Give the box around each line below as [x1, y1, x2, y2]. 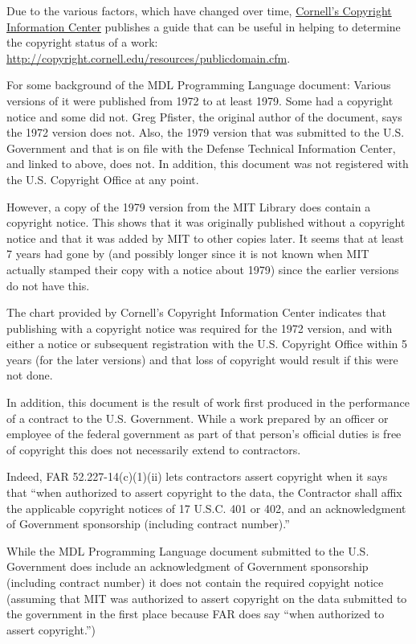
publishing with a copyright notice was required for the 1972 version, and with [6, 319, 393, 336]
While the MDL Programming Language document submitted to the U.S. [6, 542, 369, 559]
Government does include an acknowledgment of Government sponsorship [6, 558, 369, 575]
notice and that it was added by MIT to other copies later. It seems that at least [6, 229, 405, 246]
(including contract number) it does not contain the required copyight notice [6, 574, 384, 590]
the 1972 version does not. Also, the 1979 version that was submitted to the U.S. [6, 124, 405, 141]
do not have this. [6, 277, 90, 293]
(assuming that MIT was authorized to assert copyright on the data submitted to [6, 589, 407, 606]
